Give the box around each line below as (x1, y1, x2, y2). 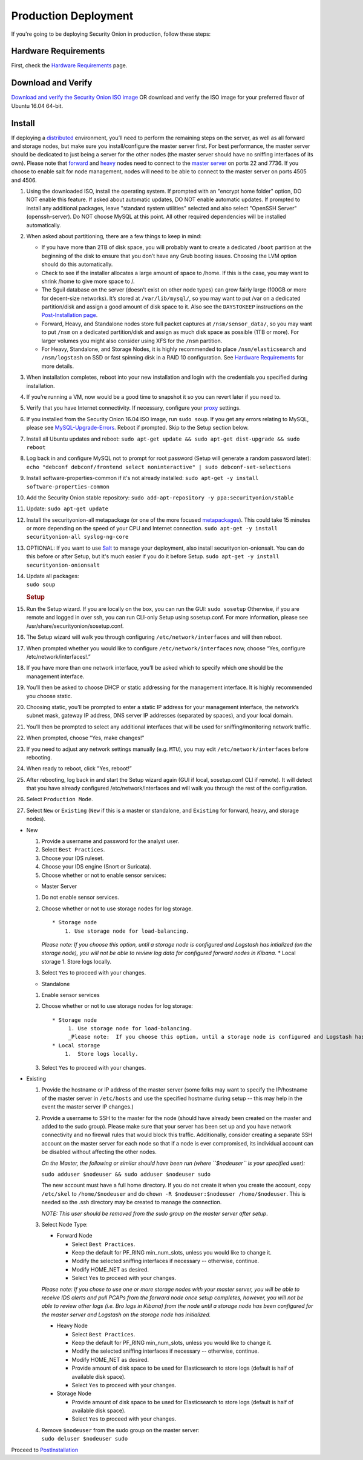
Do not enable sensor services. (41, 894, 119, 901)
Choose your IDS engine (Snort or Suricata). (41, 863, 151, 870)
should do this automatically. (41, 261, 113, 268)
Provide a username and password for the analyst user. (41, 838, 180, 845)
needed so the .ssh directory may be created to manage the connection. (41, 1199, 222, 1206)
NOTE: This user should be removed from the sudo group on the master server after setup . (41, 1210, 269, 1217)
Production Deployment (11, 9, 134, 22)
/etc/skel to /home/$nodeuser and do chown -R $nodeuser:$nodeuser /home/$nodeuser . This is (41, 1190, 306, 1197)
